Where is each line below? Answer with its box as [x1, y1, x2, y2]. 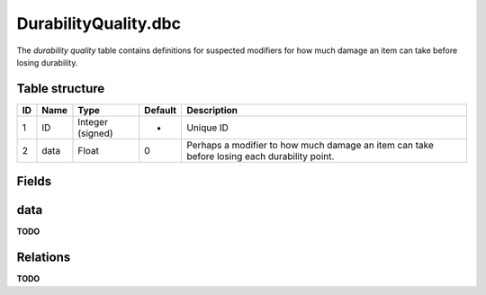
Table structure [16, 81, 105, 96]
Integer [77, 115, 108, 128]
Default [144, 103, 177, 116]
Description [185, 103, 238, 116]
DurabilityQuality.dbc [16, 13, 182, 33]
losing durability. [16, 57, 78, 67]
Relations [16, 250, 71, 265]
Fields [16, 174, 52, 189]
